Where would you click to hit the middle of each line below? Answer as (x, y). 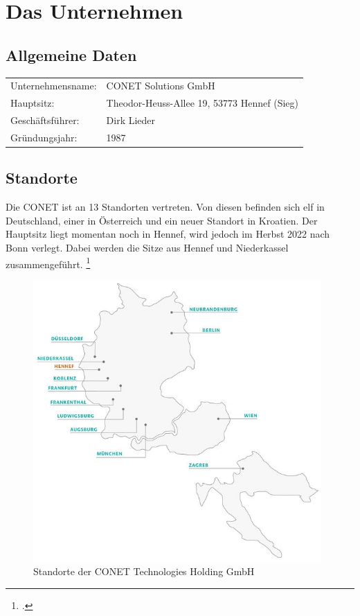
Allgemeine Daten (71, 54)
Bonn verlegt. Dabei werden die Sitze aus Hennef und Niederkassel (147, 247)
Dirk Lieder (131, 120)
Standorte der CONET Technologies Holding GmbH (144, 571)
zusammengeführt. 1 (48, 263)
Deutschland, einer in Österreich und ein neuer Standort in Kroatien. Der (162, 220)
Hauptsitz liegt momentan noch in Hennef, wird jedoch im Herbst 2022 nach (168, 234)
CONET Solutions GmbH (161, 86)
